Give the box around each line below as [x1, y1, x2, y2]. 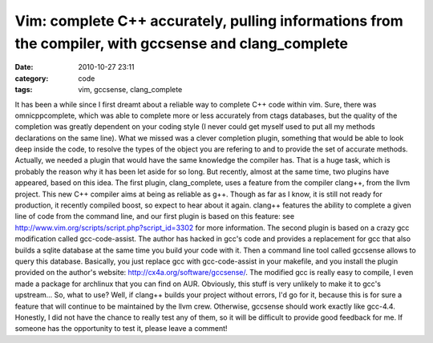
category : [14, 73, 49, 83]
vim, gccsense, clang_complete [78, 85, 183, 95]
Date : [14, 63, 34, 72]
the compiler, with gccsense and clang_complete [14, 34, 349, 52]
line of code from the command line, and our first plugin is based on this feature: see [14, 212, 295, 221]
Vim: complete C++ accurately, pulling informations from [14, 12, 404, 30]
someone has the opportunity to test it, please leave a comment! [14, 324, 228, 333]
